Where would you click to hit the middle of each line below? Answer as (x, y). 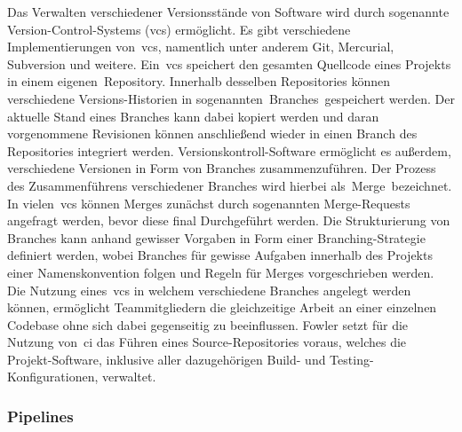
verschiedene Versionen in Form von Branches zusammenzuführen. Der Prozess (222, 168)
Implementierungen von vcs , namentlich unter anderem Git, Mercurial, (201, 47)
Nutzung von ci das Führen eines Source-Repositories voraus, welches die (207, 342)
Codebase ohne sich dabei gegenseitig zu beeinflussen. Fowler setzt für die (208, 324)
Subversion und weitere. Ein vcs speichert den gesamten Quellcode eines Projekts (229, 63)
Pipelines (40, 416)
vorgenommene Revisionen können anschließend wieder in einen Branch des (212, 134)
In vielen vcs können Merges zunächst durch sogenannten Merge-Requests (209, 203)
